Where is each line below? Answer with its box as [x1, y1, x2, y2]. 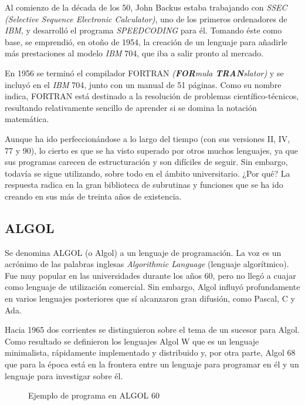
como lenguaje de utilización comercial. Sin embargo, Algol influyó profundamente [5, 281, 300, 293]
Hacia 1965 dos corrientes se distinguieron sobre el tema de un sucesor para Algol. [5, 323, 300, 336]
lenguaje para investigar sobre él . [5, 369, 123, 382]
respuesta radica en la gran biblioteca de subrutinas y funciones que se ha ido [5, 178, 283, 191]
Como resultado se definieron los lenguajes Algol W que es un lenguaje [5, 335, 259, 347]
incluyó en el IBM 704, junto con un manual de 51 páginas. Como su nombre [5, 78, 282, 90]
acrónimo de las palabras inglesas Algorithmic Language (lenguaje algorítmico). [5, 258, 289, 270]
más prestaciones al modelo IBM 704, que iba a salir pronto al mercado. [5, 47, 263, 59]
